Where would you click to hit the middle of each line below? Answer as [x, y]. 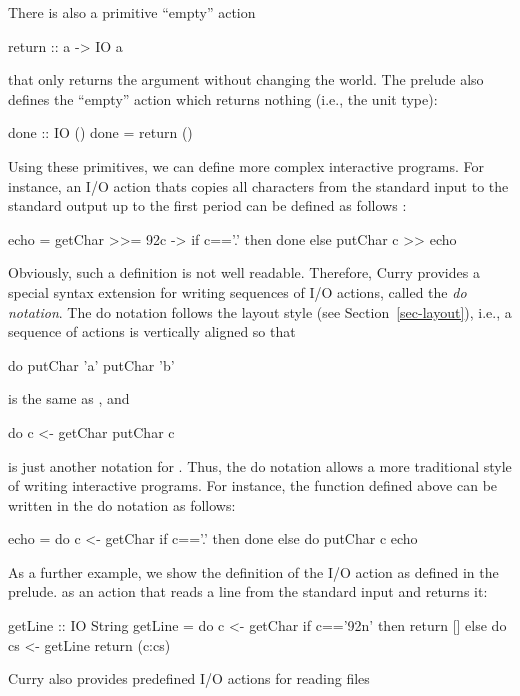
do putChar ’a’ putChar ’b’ [91, 364]
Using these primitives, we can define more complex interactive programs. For [246, 165]
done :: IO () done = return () [100, 132]
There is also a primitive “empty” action [132, 12]
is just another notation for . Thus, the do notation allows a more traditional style [260, 465]
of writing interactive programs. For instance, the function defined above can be [253, 485]
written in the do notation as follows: [122, 504]
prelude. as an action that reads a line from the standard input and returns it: [248, 591]
